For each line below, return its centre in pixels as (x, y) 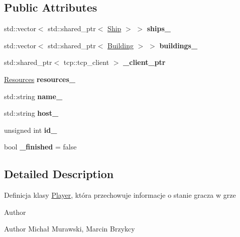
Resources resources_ (40, 79)
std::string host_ (31, 113)
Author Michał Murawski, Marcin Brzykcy (70, 229)
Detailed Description (59, 174)
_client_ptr (144, 62)
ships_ (159, 28)
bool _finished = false (40, 147)
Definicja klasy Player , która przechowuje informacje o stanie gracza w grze (120, 195)
